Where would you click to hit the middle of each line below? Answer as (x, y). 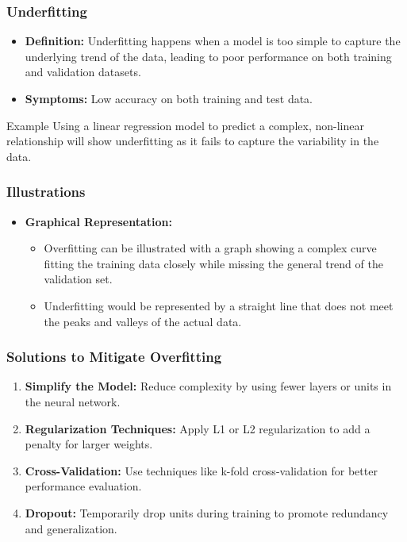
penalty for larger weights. (89, 444)
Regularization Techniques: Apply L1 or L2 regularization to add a (198, 428)
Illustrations (46, 192)
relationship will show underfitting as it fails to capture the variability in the (193, 141)
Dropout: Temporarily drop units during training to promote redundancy (207, 512)
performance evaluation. (83, 486)
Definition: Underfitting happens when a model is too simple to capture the (213, 41)
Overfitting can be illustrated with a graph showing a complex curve (210, 248)
